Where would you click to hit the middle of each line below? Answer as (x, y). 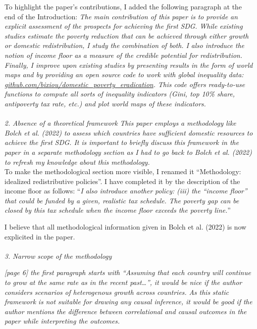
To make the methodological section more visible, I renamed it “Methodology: (123, 171)
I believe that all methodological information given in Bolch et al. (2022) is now (126, 227)
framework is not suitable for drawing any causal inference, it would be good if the (128, 302)
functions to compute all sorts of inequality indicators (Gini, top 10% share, (120, 94)
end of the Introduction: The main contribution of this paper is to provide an (121, 16)
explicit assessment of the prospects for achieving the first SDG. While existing (124, 26)
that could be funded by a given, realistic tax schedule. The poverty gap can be (122, 200)
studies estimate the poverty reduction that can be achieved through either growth (127, 35)
